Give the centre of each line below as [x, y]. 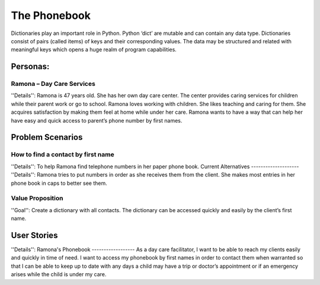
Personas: [30, 67]
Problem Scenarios [47, 137]
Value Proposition [37, 198]
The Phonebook [51, 15]
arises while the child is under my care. [59, 274]
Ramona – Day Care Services [53, 84]
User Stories [34, 235]
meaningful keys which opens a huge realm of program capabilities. [94, 50]
